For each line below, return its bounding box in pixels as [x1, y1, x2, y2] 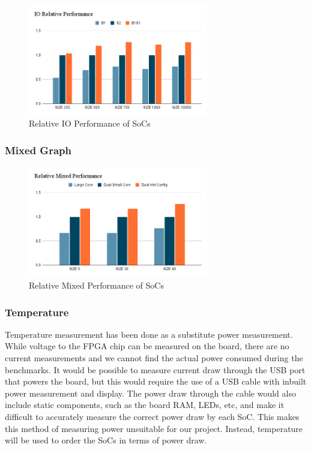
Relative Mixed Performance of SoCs [29, 279, 164, 292]
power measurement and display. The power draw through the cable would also [5, 386, 296, 399]
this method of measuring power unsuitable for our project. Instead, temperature [5, 422, 303, 434]
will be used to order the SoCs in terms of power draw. [5, 434, 207, 446]
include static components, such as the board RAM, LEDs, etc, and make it [5, 398, 285, 411]
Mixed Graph [5, 142, 71, 157]
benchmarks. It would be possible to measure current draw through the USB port [5, 363, 306, 376]
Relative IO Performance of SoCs [29, 117, 151, 130]
